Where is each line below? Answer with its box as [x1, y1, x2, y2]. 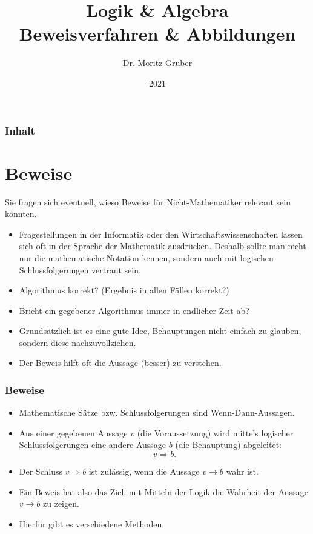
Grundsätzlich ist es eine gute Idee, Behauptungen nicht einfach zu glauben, [19, 324, 301, 337]
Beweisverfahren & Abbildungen [19, 21, 296, 46]
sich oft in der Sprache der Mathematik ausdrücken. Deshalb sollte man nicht [19, 239, 306, 252]
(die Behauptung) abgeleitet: [175, 438, 282, 451]
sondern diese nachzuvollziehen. [19, 336, 136, 349]
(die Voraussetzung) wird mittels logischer [137, 426, 294, 439]
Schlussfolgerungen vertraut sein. [19, 263, 141, 276]
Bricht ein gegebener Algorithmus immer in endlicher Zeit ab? [19, 304, 249, 316]
